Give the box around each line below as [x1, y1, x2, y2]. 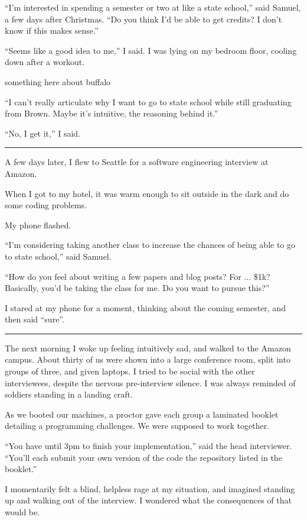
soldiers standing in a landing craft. [5, 388, 133, 401]
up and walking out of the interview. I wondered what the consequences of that [5, 494, 292, 506]
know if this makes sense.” [5, 24, 99, 37]
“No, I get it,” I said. [5, 127, 81, 139]
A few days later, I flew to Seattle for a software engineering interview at [5, 156, 269, 168]
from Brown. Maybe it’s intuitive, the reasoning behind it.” [5, 107, 218, 119]
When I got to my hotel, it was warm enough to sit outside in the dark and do [5, 187, 289, 199]
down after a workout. [5, 56, 85, 68]
